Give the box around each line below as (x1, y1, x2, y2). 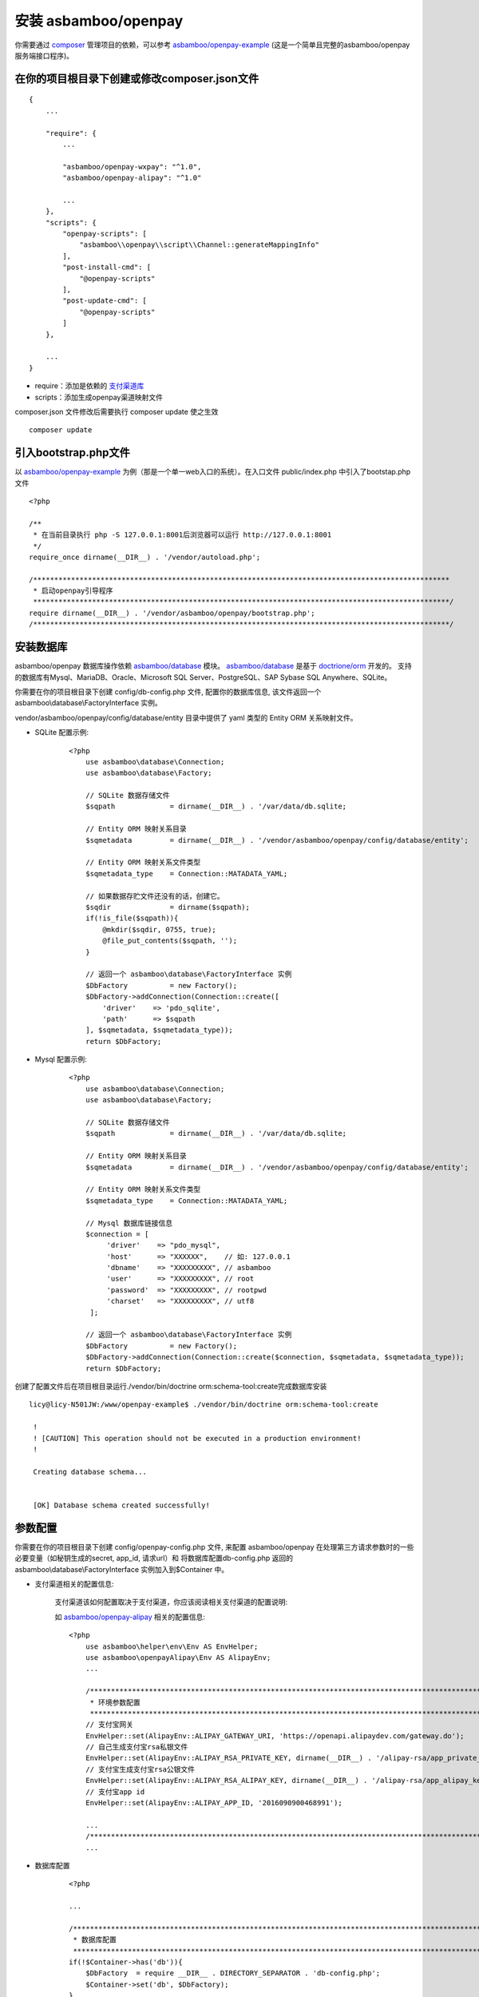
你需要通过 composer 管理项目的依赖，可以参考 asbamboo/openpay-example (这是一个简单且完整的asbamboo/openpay (14, 40, 410, 50)
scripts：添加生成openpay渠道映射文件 (34, 392, 164, 402)
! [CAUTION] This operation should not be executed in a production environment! (33, 1434, 362, 1443)
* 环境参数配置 (89, 1697, 141, 1707)
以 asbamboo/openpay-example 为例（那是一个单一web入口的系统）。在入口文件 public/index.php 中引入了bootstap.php (14, 467, 411, 477)
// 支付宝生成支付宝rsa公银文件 (85, 1765, 196, 1773)
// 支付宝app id (85, 1787, 145, 1797)
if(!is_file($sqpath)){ (85, 914, 179, 923)
